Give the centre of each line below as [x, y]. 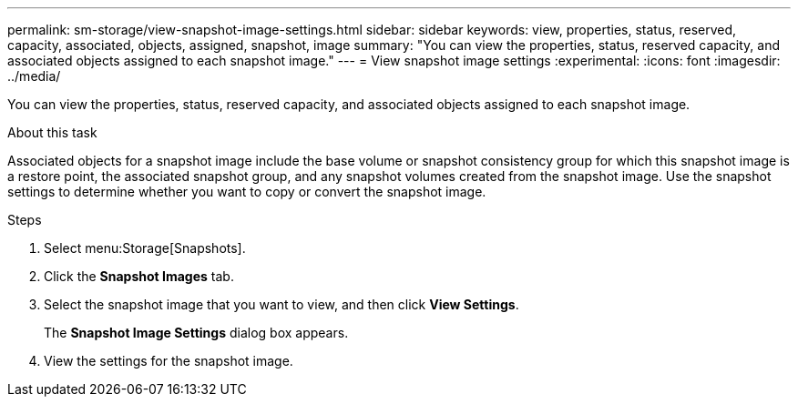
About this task [52, 132]
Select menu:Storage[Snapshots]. [145, 248]
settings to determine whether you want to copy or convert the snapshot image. [247, 192]
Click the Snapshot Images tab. [139, 276]
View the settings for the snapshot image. [169, 361]
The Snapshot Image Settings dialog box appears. [196, 333]
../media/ [34, 76]
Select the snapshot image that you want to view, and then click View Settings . [281, 304]
